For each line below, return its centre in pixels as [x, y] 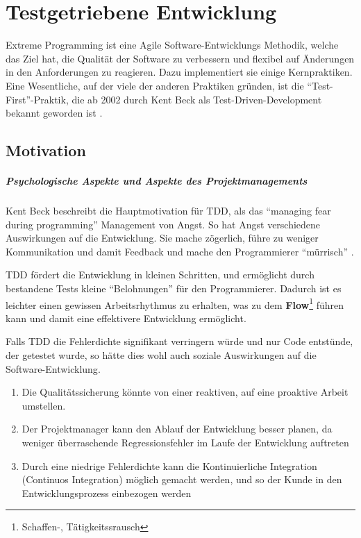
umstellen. [44, 405]
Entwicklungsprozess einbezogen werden [107, 493]
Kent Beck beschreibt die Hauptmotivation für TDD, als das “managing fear [168, 211]
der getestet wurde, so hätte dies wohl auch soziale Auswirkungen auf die [161, 355]
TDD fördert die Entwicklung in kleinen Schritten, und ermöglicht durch [160, 275]
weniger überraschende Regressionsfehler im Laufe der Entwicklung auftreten [185, 442]
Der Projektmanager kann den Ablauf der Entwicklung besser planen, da [177, 429]
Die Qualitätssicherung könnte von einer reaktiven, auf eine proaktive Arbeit [185, 392]
